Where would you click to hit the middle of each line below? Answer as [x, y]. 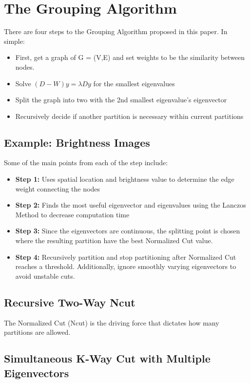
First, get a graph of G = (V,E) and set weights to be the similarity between [130, 57]
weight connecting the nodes [58, 188]
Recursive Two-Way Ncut [70, 302]
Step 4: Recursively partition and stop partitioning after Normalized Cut [126, 257]
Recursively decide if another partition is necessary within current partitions [129, 116]
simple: [14, 41]
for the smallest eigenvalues [134, 83]
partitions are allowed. [37, 332]
